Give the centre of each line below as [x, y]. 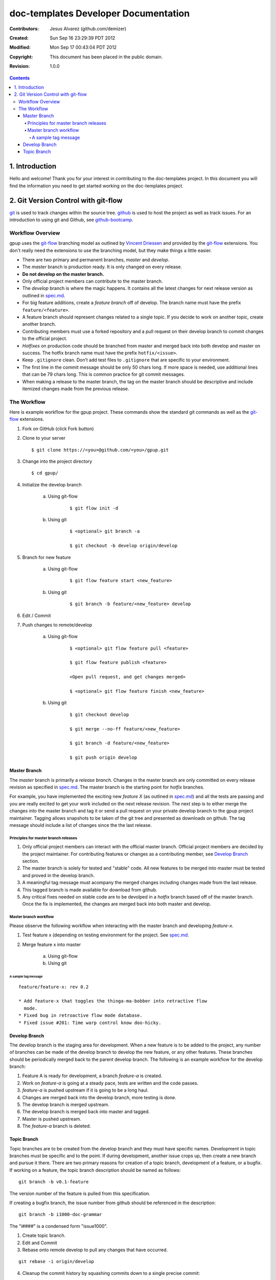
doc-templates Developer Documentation [100, 13]
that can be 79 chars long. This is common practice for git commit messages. [103, 374]
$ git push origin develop [103, 758]
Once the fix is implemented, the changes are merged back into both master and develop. [117, 904]
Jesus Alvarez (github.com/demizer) [88, 29]
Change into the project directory [57, 461]
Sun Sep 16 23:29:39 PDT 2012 [83, 38]
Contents [20, 78]
